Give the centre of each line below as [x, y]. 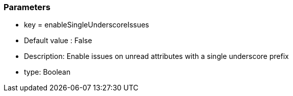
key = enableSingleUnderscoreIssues [87, 25]
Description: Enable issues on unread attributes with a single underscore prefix [156, 56]
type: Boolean [47, 72]
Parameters [27, 7]
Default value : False [58, 41]
